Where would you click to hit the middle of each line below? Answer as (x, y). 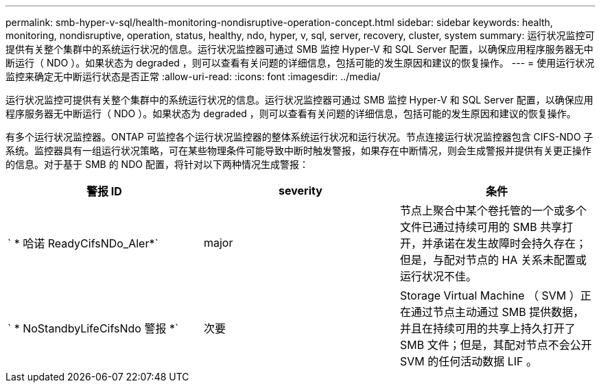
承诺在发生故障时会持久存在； (509, 243)
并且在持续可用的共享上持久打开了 (487, 328)
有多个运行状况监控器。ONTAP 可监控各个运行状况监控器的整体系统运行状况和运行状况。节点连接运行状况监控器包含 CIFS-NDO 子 (299, 137)
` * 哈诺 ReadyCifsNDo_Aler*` (83, 243)
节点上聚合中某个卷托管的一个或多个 (493, 210)
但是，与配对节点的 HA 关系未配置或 (493, 260)
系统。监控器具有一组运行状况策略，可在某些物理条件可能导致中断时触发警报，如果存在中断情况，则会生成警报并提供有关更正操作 (298, 150)
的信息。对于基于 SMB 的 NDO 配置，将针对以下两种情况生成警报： (157, 164)
